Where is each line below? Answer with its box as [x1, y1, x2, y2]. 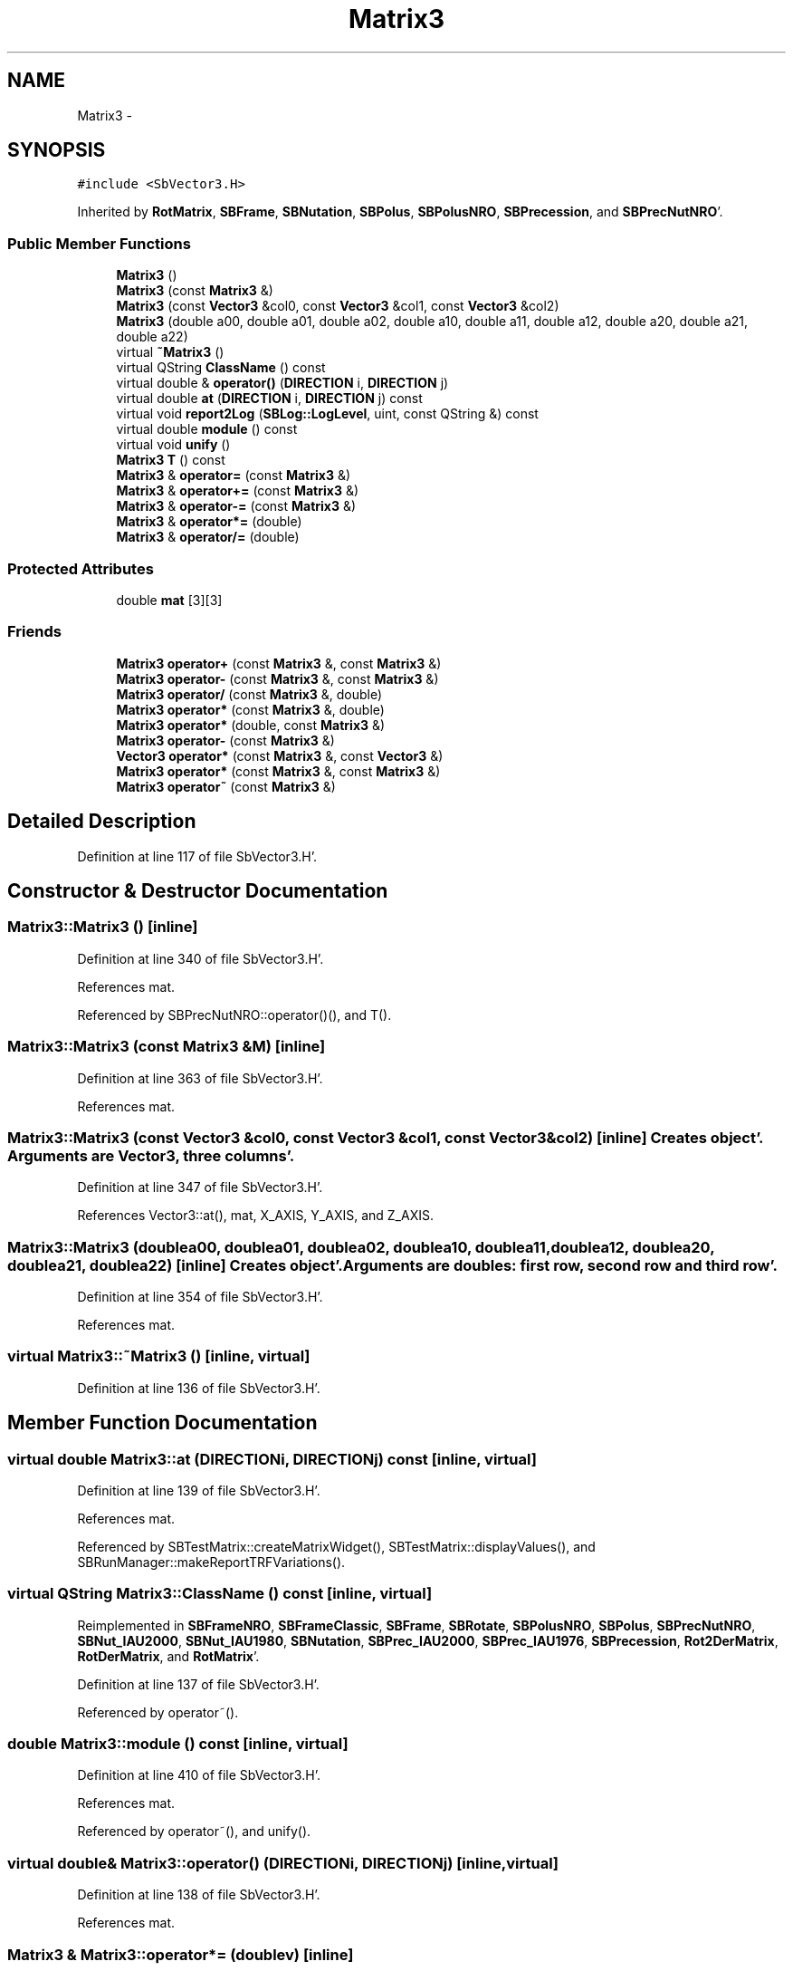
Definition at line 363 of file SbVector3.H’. [77, 1070, 323, 1086]
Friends [7, 622, 62, 641]
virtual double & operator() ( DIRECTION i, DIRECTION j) [116, 375, 449, 391]
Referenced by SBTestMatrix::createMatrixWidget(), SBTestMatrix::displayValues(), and [77, 1538, 596, 1554]
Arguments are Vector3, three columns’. [7, 1146, 295, 1165]
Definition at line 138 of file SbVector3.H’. [77, 1887, 320, 1903]
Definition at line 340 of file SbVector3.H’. [77, 950, 324, 966]
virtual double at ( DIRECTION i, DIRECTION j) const [116, 390, 423, 407]
